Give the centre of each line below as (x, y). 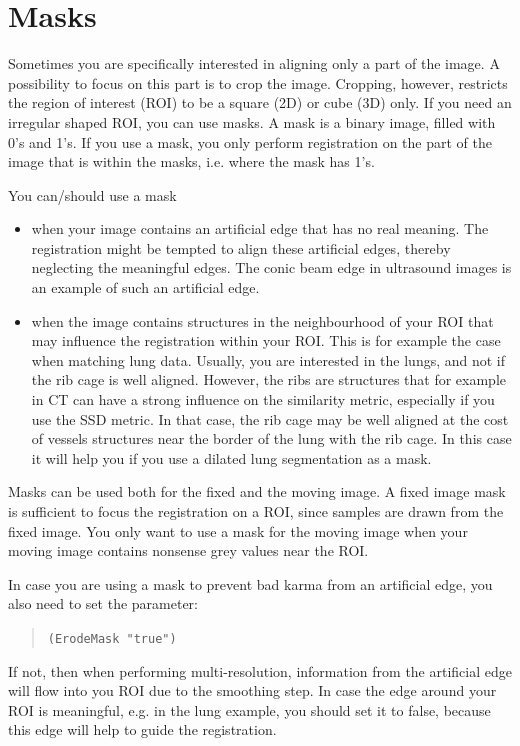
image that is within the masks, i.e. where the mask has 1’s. (191, 161)
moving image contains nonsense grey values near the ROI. (188, 550)
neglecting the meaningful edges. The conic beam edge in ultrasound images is (271, 267)
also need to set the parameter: (103, 603)
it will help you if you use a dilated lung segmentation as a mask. (231, 457)
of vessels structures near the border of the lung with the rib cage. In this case (271, 438)
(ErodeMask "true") (112, 638)
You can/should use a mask (92, 194)
